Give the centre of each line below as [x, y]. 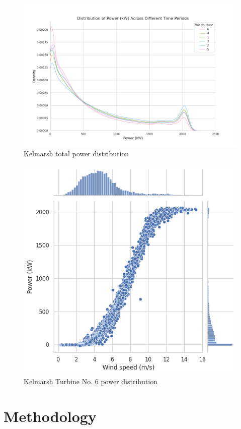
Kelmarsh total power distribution [76, 153]
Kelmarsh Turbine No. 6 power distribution [91, 381]
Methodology [50, 416]
